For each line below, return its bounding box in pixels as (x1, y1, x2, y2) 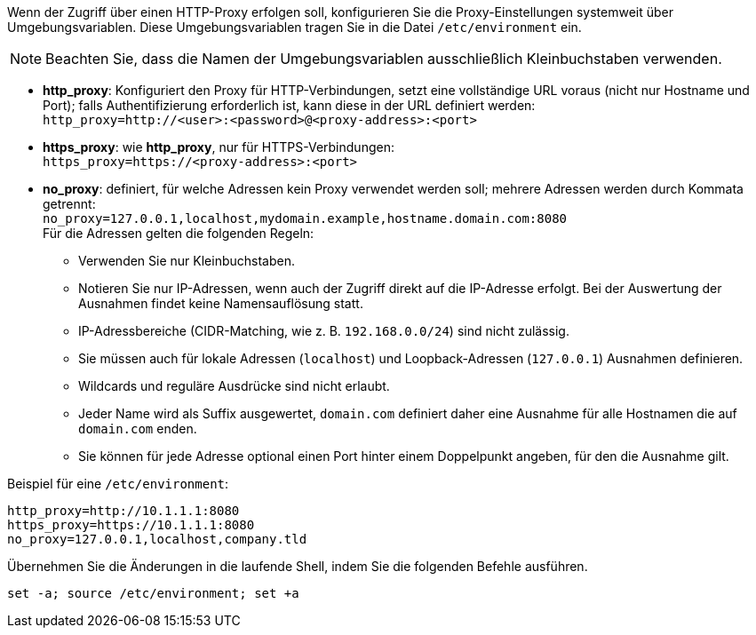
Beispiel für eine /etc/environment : (7, 476, 229, 491)
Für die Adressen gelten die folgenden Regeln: (43, 226, 314, 241)
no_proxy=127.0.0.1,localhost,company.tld (7, 532, 307, 546)
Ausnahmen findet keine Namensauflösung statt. (78, 296, 363, 311)
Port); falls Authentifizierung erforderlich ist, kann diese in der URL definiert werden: (43, 98, 536, 113)
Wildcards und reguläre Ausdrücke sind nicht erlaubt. (78, 378, 390, 393)
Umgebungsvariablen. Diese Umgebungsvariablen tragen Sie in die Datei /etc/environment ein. (7, 20, 582, 35)
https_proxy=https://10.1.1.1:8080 (7, 518, 255, 532)
